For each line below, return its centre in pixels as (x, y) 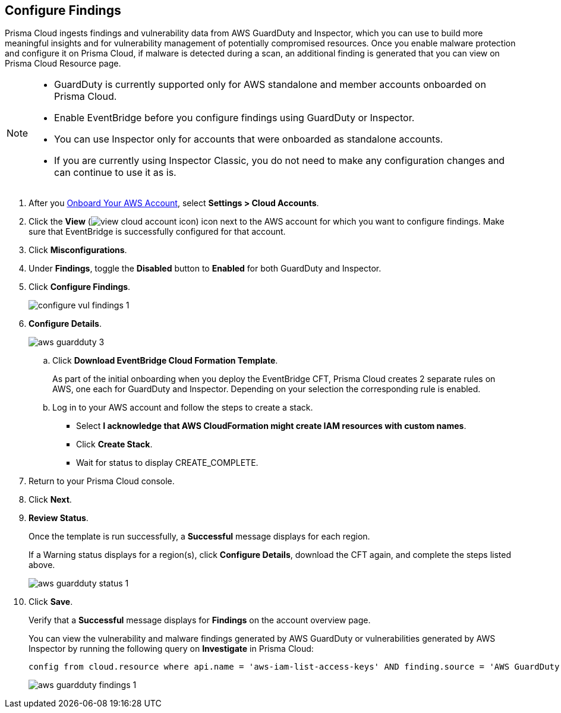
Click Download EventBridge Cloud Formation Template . (165, 361)
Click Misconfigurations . (78, 250)
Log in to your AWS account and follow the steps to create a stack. (183, 408)
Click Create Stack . (114, 444)
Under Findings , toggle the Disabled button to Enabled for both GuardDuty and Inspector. (205, 269)
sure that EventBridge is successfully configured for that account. (157, 232)
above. (42, 565)
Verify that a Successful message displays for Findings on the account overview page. (200, 620)
